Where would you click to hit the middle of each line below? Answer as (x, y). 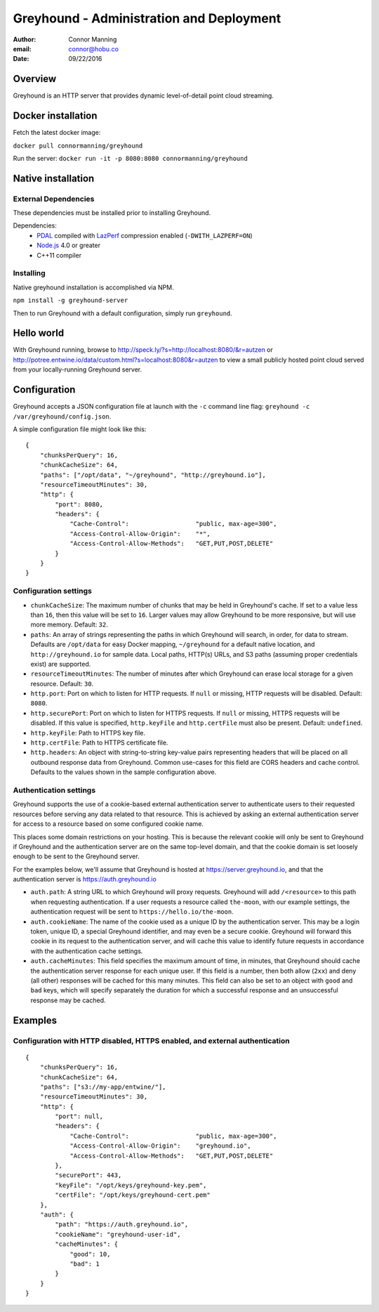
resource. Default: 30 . (62, 683)
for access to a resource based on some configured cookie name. (108, 824)
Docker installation (55, 116)
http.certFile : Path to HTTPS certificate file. (99, 743)
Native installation (54, 178)
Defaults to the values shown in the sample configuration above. (124, 772)
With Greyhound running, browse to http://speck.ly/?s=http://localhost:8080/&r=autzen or (143, 350)
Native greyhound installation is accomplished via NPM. (94, 287)
